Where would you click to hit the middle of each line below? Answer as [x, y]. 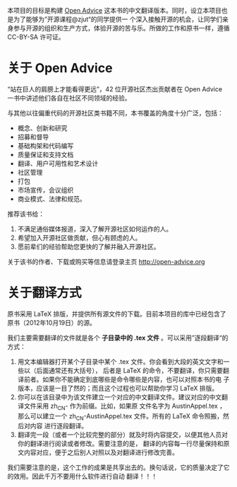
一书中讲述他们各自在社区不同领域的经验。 [69, 98]
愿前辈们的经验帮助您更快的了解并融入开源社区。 [89, 246]
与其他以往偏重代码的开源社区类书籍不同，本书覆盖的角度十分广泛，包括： [115, 113]
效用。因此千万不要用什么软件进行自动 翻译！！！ [85, 476]
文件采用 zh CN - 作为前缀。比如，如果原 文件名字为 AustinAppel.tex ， [125, 407]
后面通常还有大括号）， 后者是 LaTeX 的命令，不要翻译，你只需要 [130, 370]
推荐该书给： [26, 214]
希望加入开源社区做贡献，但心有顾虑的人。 [79, 237]
